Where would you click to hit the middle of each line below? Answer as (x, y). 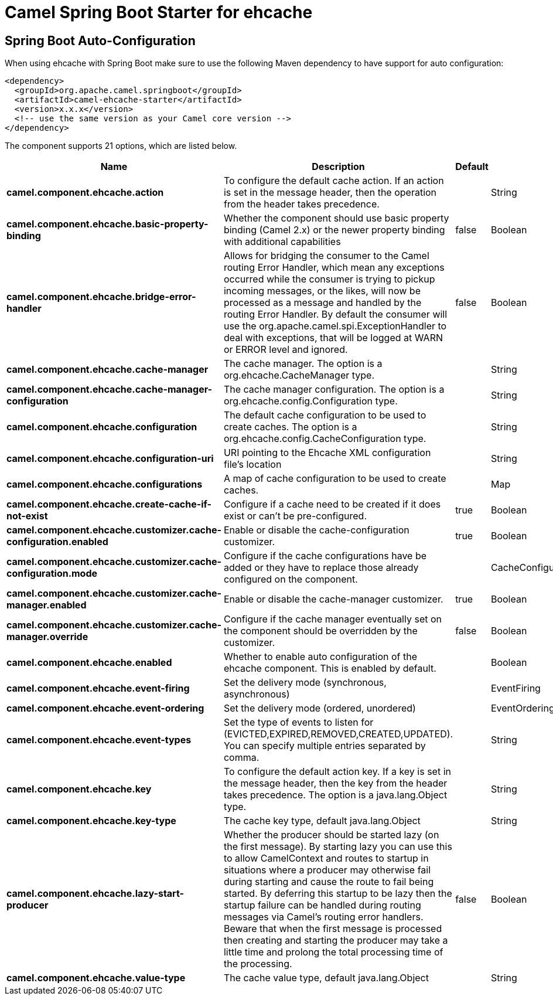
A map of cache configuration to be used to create (335, 479)
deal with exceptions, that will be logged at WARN (333, 338)
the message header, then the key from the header (335, 783)
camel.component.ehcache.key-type (91, 821)
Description (338, 167)
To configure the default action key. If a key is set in (337, 772)
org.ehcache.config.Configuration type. (310, 401)
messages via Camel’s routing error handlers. (323, 917)
